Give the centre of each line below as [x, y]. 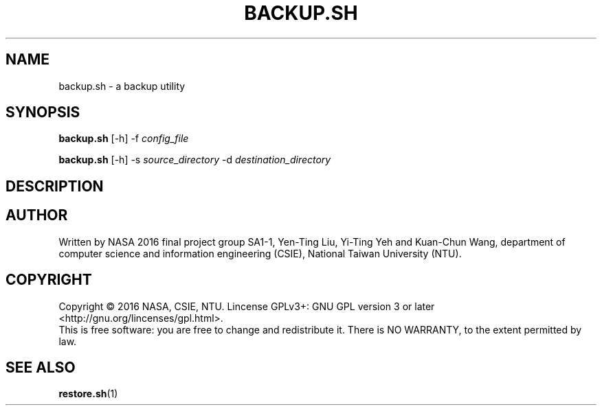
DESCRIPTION [55, 186]
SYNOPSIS [43, 113]
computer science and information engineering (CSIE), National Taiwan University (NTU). [260, 253]
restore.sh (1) [88, 394]
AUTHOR [37, 215]
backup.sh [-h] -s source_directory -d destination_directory [195, 160]
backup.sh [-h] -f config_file [124, 139]
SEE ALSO [41, 367]
